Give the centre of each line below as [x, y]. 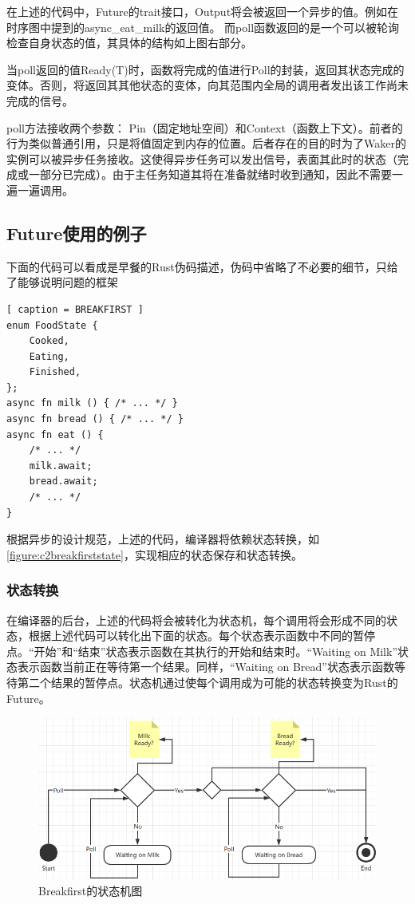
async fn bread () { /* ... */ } [95, 419]
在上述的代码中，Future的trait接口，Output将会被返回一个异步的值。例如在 [203, 11]
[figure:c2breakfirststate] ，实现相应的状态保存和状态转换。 [154, 554]
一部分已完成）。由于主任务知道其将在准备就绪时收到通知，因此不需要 [210, 174]
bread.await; [63, 482]
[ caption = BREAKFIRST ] [75, 309]
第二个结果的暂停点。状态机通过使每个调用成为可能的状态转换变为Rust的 [207, 683]
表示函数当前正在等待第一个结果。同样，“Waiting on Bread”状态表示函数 [206, 667]
